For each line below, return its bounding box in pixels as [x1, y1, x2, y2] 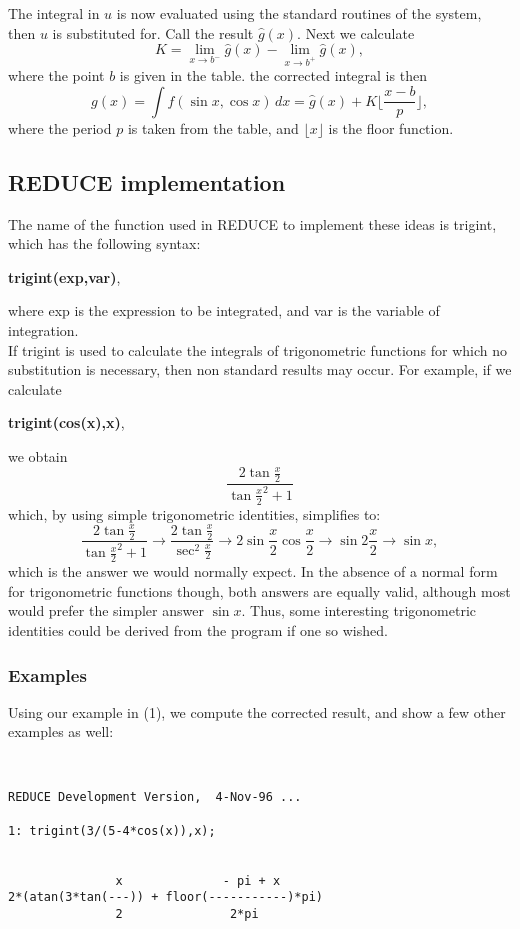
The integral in [8, 3, 100, 23]
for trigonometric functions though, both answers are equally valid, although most [8, 580, 511, 601]
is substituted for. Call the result [52, 22, 254, 43]
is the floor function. [328, 117, 454, 138]
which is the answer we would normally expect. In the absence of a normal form [8, 561, 498, 582]
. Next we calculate [297, 22, 415, 43]
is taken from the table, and [127, 117, 299, 138]
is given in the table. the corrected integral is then [119, 65, 427, 86]
